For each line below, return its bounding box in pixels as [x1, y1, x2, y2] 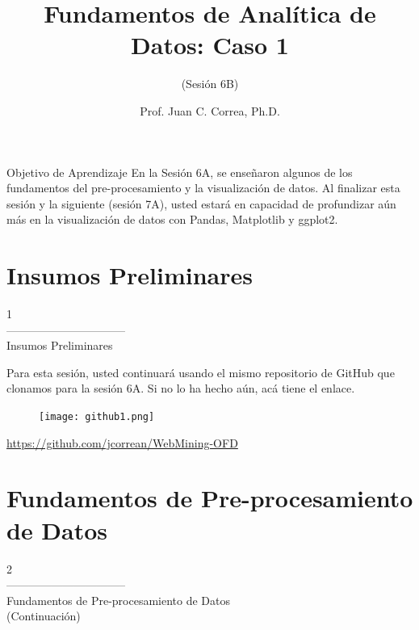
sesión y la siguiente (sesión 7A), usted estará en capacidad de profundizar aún [6, 195, 396, 212]
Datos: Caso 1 [131, 28, 289, 61]
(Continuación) [6, 607, 81, 624]
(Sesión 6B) [181, 75, 239, 92]
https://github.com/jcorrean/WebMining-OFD [6, 434, 238, 451]
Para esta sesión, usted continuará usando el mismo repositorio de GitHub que [6, 363, 395, 380]
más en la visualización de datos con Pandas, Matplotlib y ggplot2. [6, 211, 338, 228]
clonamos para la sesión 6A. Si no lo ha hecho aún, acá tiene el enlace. [6, 380, 355, 397]
